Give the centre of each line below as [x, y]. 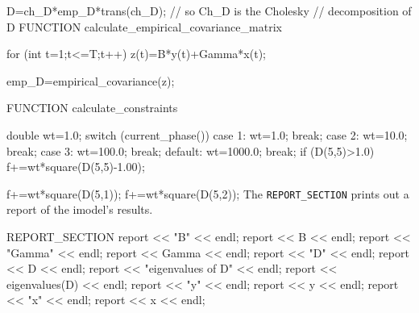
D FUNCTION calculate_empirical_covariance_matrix [144, 26]
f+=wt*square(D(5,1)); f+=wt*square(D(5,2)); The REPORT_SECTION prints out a [208, 193]
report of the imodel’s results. [80, 209]
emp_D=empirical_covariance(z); [91, 80]
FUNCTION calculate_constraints [92, 108]
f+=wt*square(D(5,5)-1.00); [76, 167]
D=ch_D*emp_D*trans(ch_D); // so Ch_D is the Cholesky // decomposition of [209, 10]
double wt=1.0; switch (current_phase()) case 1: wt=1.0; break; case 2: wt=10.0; [207, 134]
